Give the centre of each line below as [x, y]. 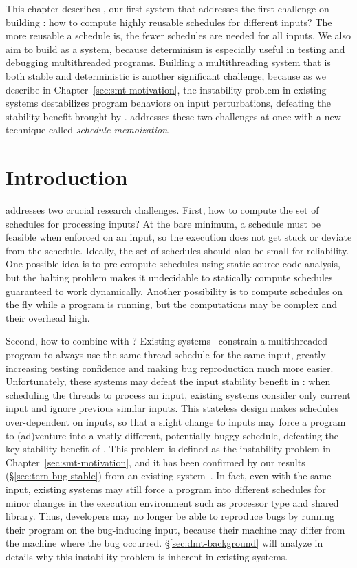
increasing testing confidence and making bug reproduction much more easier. [170, 368]
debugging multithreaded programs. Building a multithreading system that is [168, 62]
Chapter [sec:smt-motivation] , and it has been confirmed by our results [155, 462]
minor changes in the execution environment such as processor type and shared [172, 502]
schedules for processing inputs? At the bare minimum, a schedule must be [163, 223]
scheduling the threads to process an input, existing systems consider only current [178, 394]
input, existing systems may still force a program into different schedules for [166, 489]
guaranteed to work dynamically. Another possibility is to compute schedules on [174, 291]
